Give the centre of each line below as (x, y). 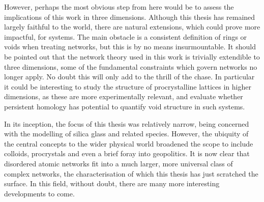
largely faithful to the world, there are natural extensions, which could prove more (132, 27)
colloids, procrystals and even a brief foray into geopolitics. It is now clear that (127, 153)
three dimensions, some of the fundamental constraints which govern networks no (131, 66)
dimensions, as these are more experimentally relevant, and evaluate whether (124, 96)
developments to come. (39, 193)
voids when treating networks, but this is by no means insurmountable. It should (130, 47)
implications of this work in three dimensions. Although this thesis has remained (130, 17)
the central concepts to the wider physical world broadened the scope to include (129, 143)
